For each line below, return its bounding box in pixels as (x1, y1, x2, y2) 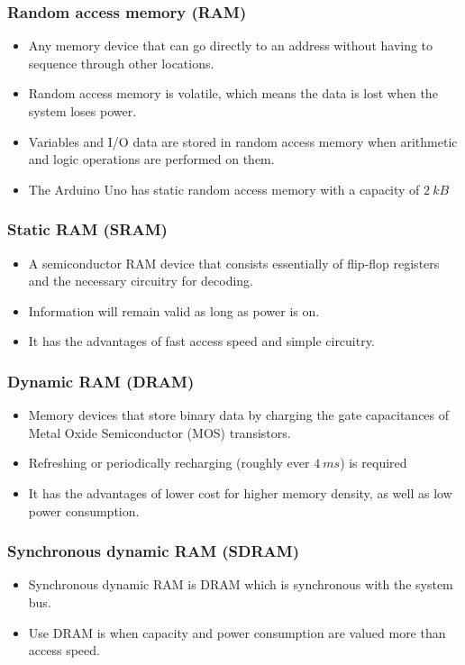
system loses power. (28, 102, 137, 120)
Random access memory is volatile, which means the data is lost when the (28, 84, 438, 103)
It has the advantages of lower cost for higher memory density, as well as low (28, 483, 452, 502)
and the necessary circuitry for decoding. (28, 271, 254, 290)
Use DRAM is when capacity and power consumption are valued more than (28, 623, 446, 642)
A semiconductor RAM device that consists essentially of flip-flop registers (28, 253, 440, 272)
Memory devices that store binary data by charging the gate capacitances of (28, 405, 450, 424)
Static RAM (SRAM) (7, 218, 168, 241)
